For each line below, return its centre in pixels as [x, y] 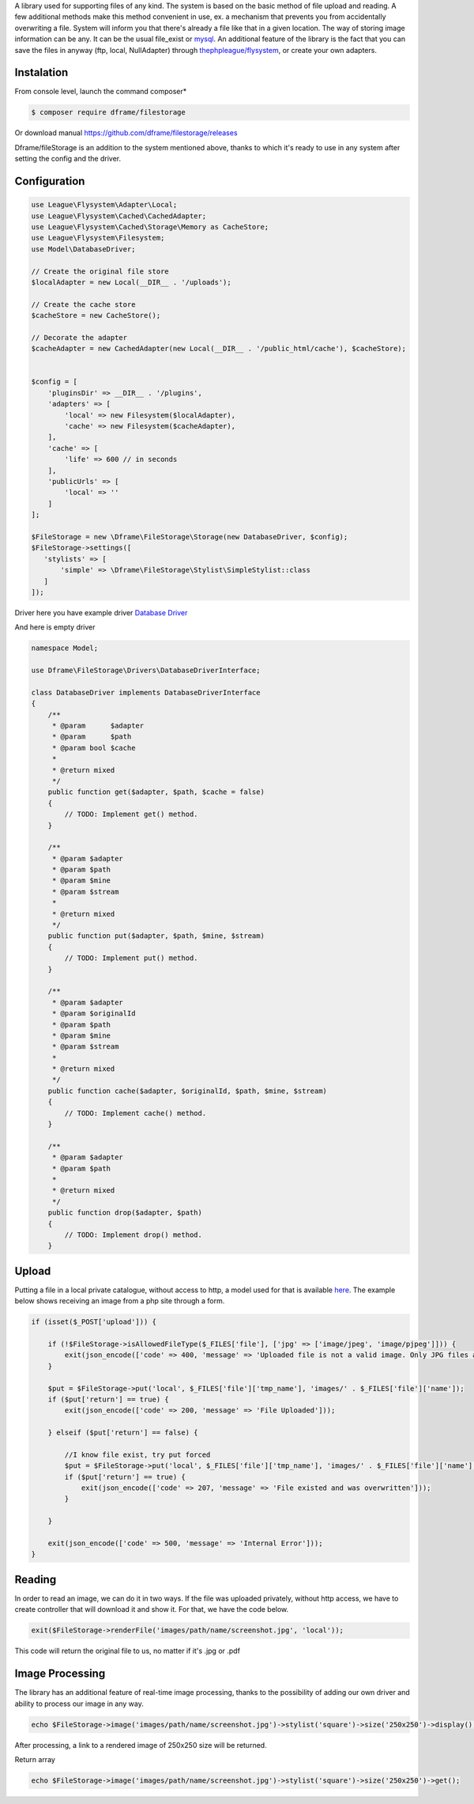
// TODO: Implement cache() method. [135, 1113]
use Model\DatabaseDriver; [83, 249]
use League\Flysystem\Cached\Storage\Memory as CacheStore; [150, 227]
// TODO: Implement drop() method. [134, 1235]
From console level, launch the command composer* [101, 92]
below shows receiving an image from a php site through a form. [120, 1301]
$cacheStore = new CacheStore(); [96, 316]
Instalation [41, 72]
